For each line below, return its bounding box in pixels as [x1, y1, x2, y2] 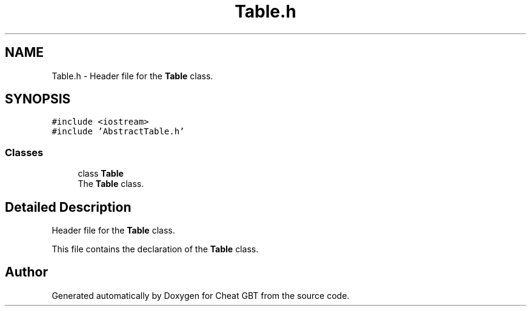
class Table [78, 168, 124, 179]
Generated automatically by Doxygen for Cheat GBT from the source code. [52, 290, 350, 301]
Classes [5, 146, 44, 159]
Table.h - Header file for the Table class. [52, 70, 213, 81]
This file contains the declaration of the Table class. [52, 244, 259, 255]
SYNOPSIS [5, 91, 71, 107]
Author [5, 264, 48, 280]
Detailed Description [5, 199, 132, 215]
